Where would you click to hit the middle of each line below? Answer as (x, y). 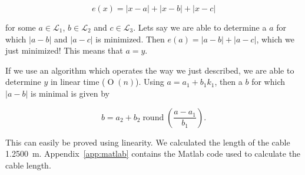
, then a (228, 82)
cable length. (28, 165)
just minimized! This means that (64, 50)
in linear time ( (78, 82)
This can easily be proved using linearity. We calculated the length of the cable (148, 142)
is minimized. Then (130, 39)
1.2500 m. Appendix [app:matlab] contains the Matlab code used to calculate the (153, 153)
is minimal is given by (70, 93)
